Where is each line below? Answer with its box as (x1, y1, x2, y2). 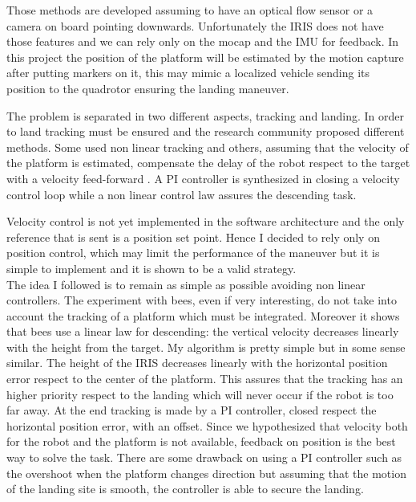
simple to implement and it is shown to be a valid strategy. (6, 259, 297, 276)
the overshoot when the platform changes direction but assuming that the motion (6, 464, 406, 481)
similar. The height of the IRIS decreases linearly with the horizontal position (6, 354, 388, 371)
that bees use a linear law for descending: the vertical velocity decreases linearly (6, 323, 399, 340)
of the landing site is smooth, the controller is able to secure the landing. (6, 480, 364, 497)
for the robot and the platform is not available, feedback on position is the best (6, 433, 396, 450)
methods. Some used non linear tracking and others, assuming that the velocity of (6, 138, 409, 155)
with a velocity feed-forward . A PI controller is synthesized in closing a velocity (6, 169, 400, 186)
